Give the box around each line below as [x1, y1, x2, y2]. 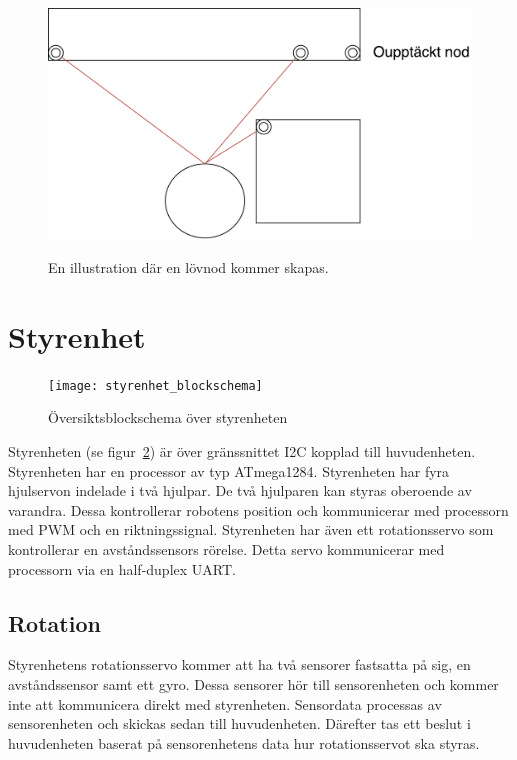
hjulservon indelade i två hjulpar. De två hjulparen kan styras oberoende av [8, 480, 472, 501]
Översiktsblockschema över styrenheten [48, 407, 288, 428]
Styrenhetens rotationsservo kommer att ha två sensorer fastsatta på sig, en [8, 654, 471, 675]
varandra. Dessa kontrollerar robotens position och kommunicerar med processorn [8, 499, 509, 520]
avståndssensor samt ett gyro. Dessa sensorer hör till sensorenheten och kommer [8, 673, 499, 694]
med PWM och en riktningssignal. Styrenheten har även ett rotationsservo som [8, 519, 494, 540]
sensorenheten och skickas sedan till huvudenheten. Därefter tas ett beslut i [8, 713, 471, 734]
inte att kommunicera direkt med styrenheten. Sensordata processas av [8, 693, 442, 714]
